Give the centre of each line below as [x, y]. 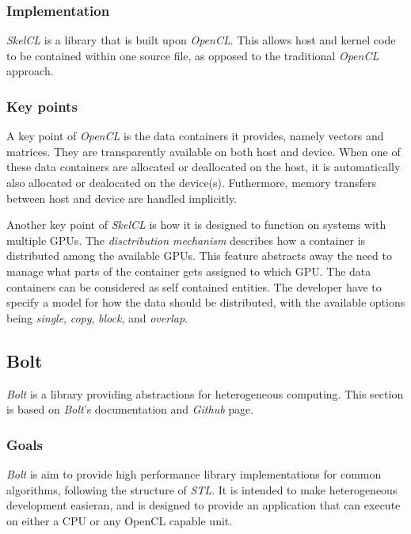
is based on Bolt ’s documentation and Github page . [130, 409]
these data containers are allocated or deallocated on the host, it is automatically [204, 167]
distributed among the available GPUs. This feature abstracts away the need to [199, 256]
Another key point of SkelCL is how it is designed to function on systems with [196, 225]
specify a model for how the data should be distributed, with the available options [206, 302]
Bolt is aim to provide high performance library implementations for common [194, 473]
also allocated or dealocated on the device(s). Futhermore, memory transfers [191, 182]
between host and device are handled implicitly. [122, 198]
